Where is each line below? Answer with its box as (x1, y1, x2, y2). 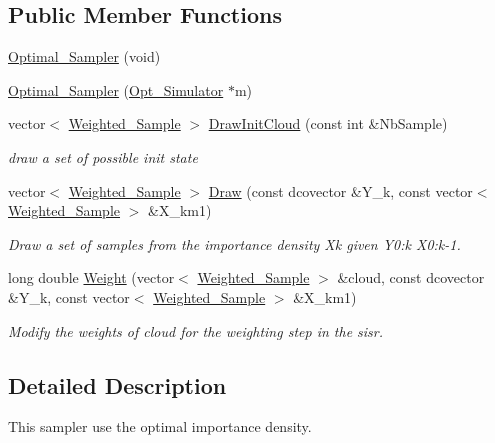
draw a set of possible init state (8, 146, 198, 167)
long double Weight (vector (8, 267, 175, 288)
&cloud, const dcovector (337, 267, 485, 288)
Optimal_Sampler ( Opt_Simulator (8, 79, 224, 100)
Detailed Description (8, 369, 227, 400)
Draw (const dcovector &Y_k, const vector (208, 180, 473, 201)
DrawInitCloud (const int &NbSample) (208, 113, 448, 134)
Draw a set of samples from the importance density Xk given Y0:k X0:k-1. (8, 233, 461, 254)
